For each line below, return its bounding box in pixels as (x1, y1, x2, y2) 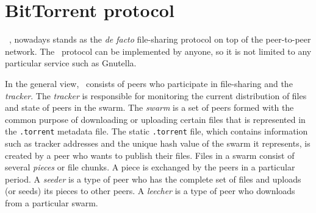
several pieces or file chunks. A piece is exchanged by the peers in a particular (5, 161, 295, 173)
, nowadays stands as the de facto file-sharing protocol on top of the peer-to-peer (9, 33, 311, 46)
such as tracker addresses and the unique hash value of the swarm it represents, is (5, 136, 311, 149)
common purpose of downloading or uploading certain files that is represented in (5, 113, 306, 125)
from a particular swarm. (5, 196, 98, 209)
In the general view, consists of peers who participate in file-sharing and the (5, 77, 293, 89)
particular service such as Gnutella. (5, 57, 137, 69)
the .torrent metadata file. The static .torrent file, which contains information (5, 125, 308, 138)
